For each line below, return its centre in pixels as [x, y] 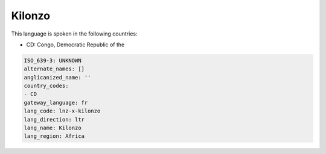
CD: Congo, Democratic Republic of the [75, 45]
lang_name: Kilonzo [53, 128]
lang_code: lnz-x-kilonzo [62, 111]
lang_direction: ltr [54, 119]
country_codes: [46, 86]
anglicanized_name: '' [57, 77]
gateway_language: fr [56, 103]
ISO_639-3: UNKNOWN [53, 60]
